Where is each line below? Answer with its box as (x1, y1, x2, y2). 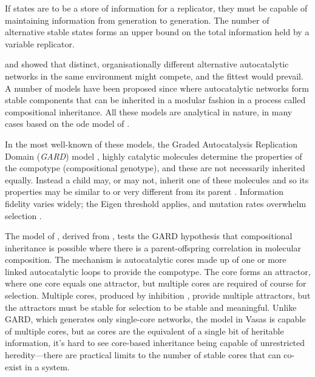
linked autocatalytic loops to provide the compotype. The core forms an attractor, (5, 265, 311, 277)
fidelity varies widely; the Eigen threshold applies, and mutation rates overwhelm (5, 197, 307, 209)
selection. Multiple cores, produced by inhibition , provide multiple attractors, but (5, 289, 311, 302)
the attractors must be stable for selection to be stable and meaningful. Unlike (5, 301, 297, 313)
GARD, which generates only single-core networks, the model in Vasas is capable (5, 313, 306, 325)
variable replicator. (5, 37, 75, 50)
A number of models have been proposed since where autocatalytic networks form (5, 81, 309, 94)
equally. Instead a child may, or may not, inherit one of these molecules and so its (5, 173, 309, 186)
